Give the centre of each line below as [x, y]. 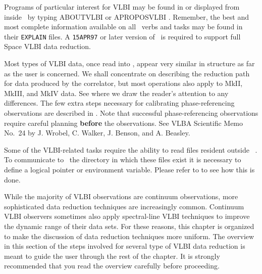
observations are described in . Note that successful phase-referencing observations [131, 113]
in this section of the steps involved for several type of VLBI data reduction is [125, 246]
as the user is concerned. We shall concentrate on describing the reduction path [127, 73]
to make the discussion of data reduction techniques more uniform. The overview [129, 236]
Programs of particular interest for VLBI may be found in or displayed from [122, 7]
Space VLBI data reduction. [47, 46]
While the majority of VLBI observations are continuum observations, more [121, 196]
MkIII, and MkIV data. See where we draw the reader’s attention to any [116, 93]
